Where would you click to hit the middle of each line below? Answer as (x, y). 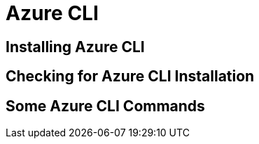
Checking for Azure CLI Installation (130, 77)
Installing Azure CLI (75, 47)
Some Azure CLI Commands (105, 106)
